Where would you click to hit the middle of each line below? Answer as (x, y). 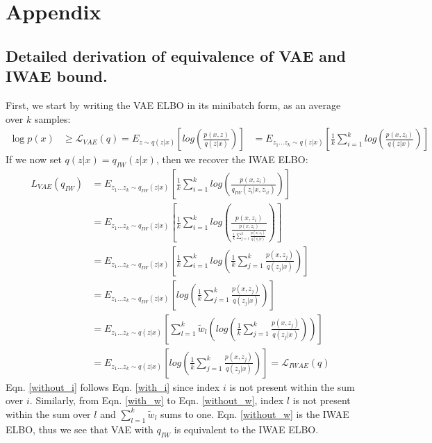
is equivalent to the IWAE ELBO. (246, 429)
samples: (52, 118)
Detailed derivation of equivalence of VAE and (176, 55)
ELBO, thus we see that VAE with (80, 429)
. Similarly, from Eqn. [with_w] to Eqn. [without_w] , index (157, 400)
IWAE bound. (57, 76)
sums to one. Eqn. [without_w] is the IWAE (255, 413)
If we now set (34, 159)
